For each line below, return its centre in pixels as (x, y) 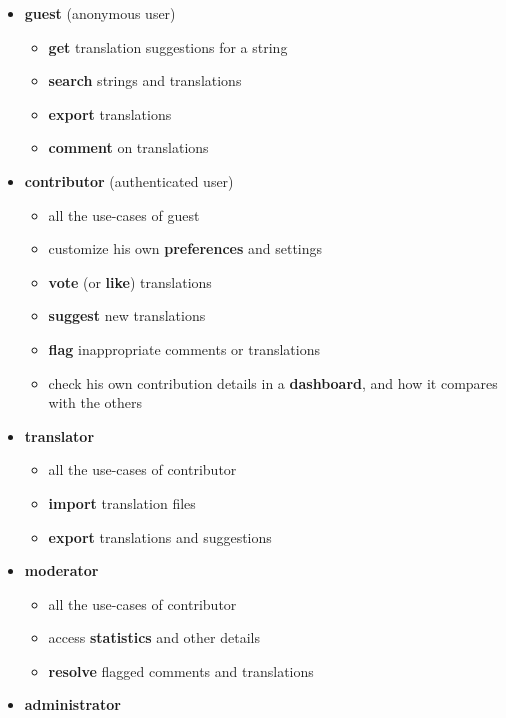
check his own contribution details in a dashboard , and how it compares (273, 382)
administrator (72, 704)
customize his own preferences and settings (185, 248)
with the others (95, 402)
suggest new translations (127, 315)
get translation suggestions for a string (168, 46)
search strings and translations (145, 80)
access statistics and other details (154, 637)
